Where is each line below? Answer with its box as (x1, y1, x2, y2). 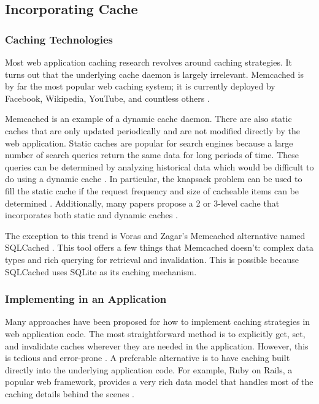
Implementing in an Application (5, 291, 167, 307)
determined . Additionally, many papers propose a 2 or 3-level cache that (5, 196, 280, 209)
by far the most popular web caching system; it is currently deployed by (5, 80, 275, 93)
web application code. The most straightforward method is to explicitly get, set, (5, 327, 306, 340)
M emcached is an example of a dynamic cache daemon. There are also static (5, 112, 292, 125)
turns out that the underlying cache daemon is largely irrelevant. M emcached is (5, 67, 304, 80)
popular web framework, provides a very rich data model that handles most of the (5, 375, 313, 388)
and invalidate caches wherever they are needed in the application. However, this (5, 339, 309, 352)
